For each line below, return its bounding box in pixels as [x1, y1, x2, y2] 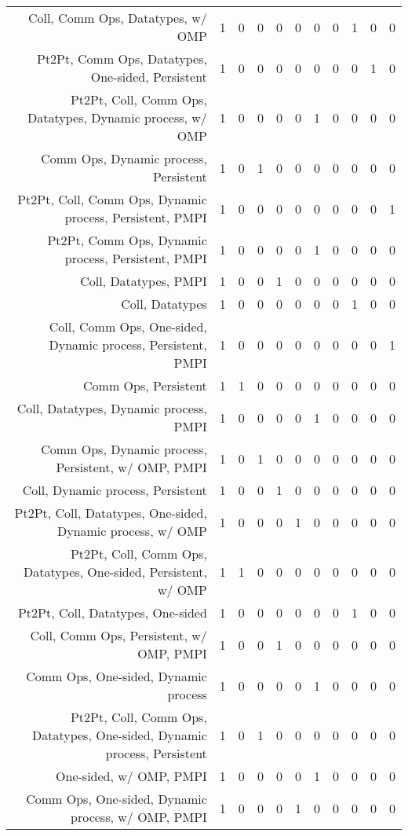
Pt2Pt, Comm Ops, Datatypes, [36, 49, 207, 68]
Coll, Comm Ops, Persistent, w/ [30, 626, 207, 644]
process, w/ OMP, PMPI [71, 808, 207, 826]
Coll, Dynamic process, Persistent [22, 481, 207, 499]
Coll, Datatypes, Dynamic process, [16, 399, 207, 417]
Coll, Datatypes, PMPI [80, 272, 207, 290]
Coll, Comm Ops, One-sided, [49, 317, 207, 335]
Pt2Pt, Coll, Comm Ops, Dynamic [17, 190, 207, 208]
